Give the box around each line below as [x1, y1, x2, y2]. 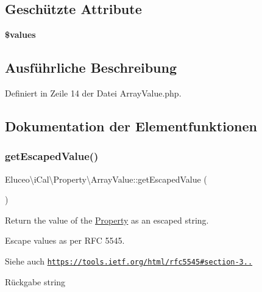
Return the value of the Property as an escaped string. [5, 213, 209, 226]
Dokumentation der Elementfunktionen [5, 116, 257, 135]
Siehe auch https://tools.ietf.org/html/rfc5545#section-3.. [5, 254, 253, 267]
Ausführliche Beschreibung [5, 58, 177, 77]
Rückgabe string [5, 275, 66, 288]
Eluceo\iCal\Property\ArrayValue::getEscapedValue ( [5, 172, 207, 185]
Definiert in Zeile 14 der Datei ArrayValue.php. [5, 87, 182, 99]
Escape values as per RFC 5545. [5, 234, 125, 247]
